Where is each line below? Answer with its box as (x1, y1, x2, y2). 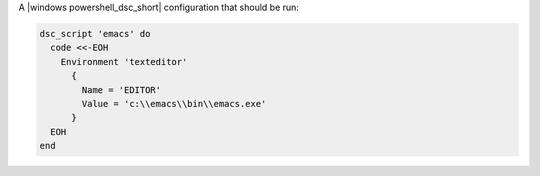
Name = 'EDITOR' (81, 84, 162, 95)
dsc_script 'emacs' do (39, 28, 151, 39)
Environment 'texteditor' (60, 56, 188, 67)
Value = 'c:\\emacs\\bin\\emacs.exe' (81, 98, 267, 109)
